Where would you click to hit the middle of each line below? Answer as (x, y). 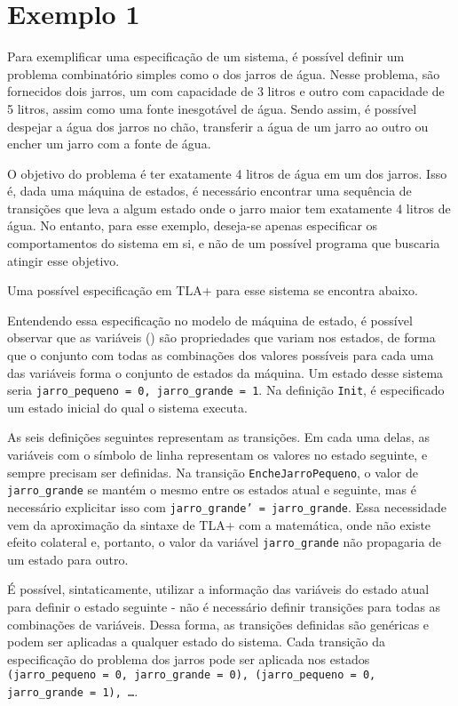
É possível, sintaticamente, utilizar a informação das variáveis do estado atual (218, 589)
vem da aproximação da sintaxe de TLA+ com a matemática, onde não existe (219, 524)
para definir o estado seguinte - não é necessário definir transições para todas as (224, 607)
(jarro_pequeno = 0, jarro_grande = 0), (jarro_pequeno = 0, (192, 675)
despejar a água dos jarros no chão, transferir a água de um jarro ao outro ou (218, 126)
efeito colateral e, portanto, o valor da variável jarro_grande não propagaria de (225, 542)
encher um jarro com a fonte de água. (109, 144)
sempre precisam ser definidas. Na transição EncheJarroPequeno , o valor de (213, 472)
